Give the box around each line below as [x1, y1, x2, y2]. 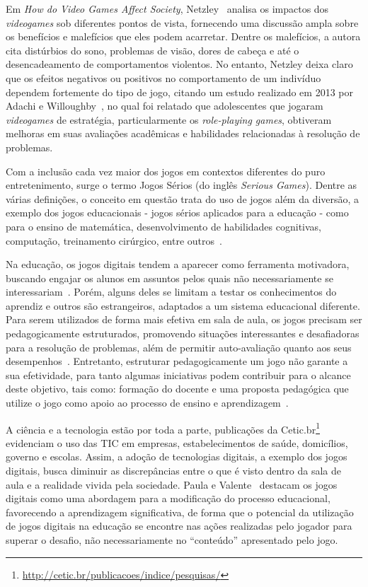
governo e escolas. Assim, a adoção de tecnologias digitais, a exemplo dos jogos [6, 449, 347, 464]
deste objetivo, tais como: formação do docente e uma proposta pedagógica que [6, 381, 349, 396]
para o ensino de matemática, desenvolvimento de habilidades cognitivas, [6, 219, 321, 233]
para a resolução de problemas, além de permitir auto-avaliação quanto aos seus [6, 339, 352, 354]
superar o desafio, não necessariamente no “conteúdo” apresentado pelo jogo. [6, 533, 338, 547]
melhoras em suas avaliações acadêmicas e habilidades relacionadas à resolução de [6, 126, 360, 141]
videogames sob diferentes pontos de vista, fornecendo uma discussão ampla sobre [6, 15, 359, 30]
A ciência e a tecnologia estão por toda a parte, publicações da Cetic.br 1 [6, 419, 320, 436]
